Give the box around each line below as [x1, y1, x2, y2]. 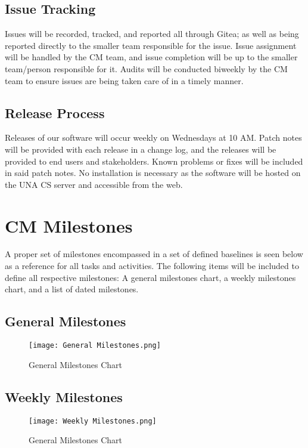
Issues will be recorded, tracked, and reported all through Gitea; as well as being [5, 27, 299, 40]
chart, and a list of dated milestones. [5, 283, 139, 295]
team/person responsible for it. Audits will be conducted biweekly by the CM [5, 62, 288, 75]
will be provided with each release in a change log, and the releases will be [5, 143, 276, 155]
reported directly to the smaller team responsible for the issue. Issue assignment [5, 39, 297, 51]
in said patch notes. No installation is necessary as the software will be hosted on [5, 166, 301, 179]
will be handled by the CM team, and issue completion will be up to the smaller [5, 51, 298, 63]
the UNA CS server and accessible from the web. [5, 178, 183, 190]
